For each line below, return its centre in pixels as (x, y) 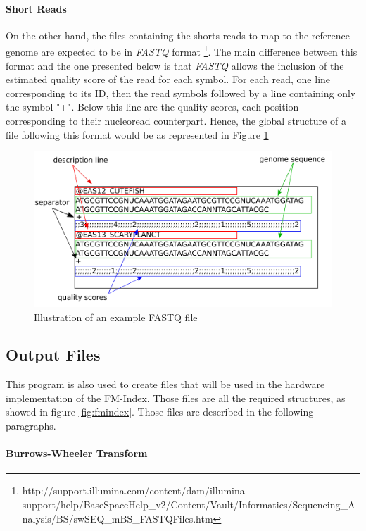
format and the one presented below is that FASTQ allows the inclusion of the (175, 65)
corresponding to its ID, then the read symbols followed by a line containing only (181, 93)
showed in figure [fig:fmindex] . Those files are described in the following (160, 412)
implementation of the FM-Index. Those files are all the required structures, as (176, 398)
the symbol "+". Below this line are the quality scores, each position (152, 107)
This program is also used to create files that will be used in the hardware (165, 384)
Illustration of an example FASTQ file (116, 317)
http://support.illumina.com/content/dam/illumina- (135, 491)
